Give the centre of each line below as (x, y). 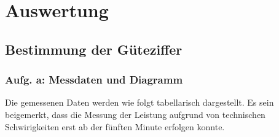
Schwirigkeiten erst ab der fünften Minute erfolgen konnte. (115, 126)
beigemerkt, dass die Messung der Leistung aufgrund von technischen (135, 114)
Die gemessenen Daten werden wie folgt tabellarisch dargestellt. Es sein (139, 102)
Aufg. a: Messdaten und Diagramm (94, 80)
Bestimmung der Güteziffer (94, 49)
